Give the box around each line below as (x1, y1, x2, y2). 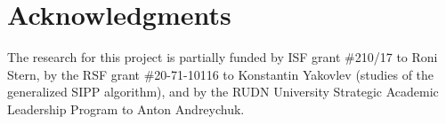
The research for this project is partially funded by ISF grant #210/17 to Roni (7, 48, 438, 66)
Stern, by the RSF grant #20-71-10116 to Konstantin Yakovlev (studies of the (7, 65, 434, 83)
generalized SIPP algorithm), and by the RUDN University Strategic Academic (7, 82, 439, 101)
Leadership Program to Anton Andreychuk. (7, 99, 245, 118)
